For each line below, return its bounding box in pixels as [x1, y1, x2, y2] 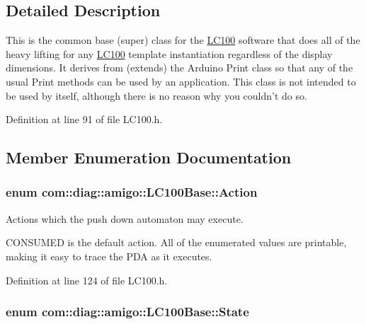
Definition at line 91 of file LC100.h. [6, 112, 163, 127]
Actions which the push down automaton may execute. [6, 211, 244, 226]
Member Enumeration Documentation [6, 146, 292, 168]
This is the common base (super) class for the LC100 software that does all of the [6, 33, 360, 47]
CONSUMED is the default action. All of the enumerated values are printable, [6, 235, 347, 250]
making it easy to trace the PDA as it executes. [6, 248, 212, 263]
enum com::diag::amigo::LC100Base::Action [6, 183, 258, 201]
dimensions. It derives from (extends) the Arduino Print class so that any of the [6, 60, 353, 75]
